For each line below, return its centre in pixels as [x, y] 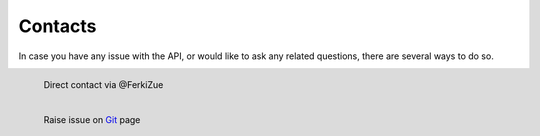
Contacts [57, 26]
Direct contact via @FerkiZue [103, 84]
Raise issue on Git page [92, 119]
